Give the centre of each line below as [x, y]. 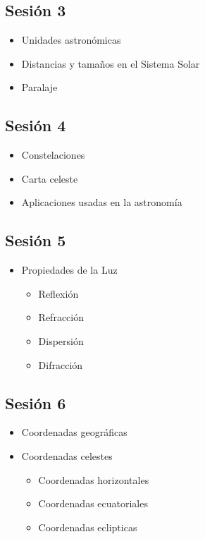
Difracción [61, 364]
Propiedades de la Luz [69, 270]
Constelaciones [53, 155]
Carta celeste [50, 178]
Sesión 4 [36, 125]
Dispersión [61, 340]
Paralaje [39, 87]
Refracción [61, 317]
